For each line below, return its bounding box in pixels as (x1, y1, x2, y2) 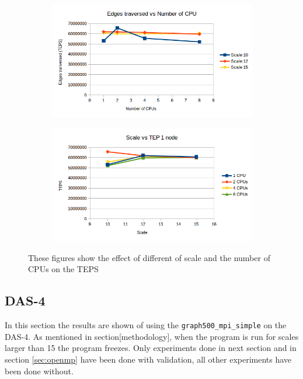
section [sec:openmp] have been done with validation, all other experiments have (5, 353, 292, 366)
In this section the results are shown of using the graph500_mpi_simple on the (5, 319, 287, 331)
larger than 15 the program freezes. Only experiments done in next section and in (5, 342, 297, 354)
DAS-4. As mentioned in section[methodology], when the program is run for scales (5, 330, 299, 342)
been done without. (5, 364, 74, 377)
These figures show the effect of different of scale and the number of (28, 251, 270, 263)
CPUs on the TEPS (28, 263, 99, 275)
